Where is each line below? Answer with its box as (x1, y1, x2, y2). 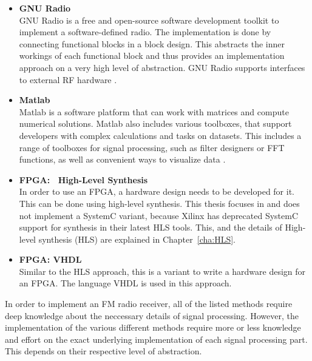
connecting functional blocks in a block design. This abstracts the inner (19, 37, 285, 50)
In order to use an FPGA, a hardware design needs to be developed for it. (19, 185, 294, 198)
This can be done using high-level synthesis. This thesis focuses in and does (19, 197, 300, 209)
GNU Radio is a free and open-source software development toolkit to (19, 13, 279, 26)
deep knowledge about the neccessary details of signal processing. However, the (5, 309, 299, 322)
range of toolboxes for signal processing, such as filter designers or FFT (19, 141, 285, 154)
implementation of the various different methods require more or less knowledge (5, 321, 301, 334)
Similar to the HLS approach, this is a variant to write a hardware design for (19, 265, 306, 277)
